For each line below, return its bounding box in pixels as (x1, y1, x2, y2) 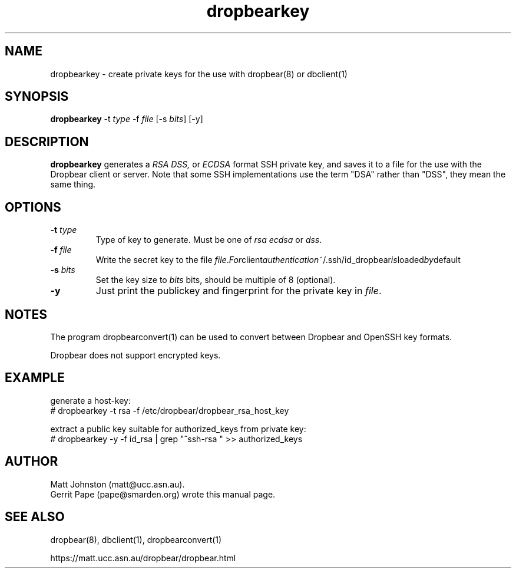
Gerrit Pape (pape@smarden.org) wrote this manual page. (50, 489, 276, 499)
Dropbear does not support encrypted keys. (50, 350, 221, 360)
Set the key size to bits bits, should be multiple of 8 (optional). (95, 275, 336, 285)
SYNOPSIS (5, 89, 69, 104)
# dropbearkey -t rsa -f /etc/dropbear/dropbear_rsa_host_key (50, 405, 289, 416)
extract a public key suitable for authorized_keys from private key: (50, 423, 306, 434)
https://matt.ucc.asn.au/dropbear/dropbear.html (50, 552, 236, 563)
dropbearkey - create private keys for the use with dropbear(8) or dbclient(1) (50, 68, 348, 79)
